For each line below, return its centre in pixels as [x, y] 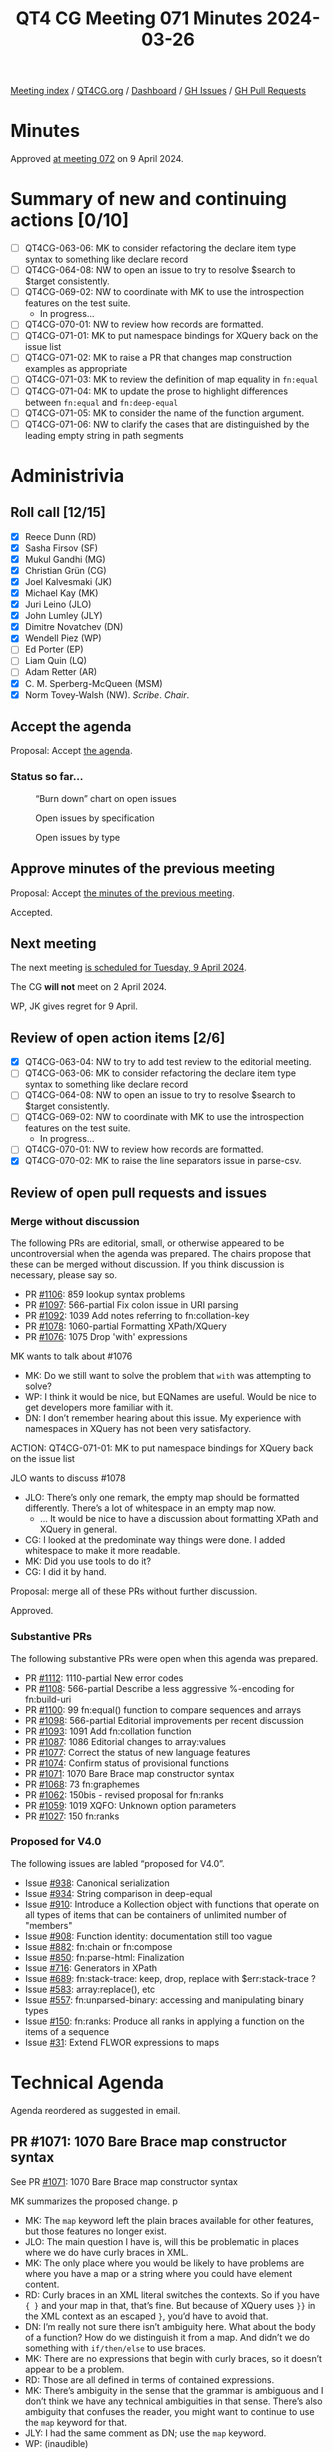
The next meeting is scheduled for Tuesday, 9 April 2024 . [128, 968]
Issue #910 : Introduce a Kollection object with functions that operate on [172, 1904]
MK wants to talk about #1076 [71, 1356]
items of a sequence [67, 2031]
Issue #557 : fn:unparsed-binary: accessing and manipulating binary [164, 1999]
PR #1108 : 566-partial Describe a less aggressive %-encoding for [159, 1688]
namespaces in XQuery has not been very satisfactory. [138, 1429]
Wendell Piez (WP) [63, 638]
